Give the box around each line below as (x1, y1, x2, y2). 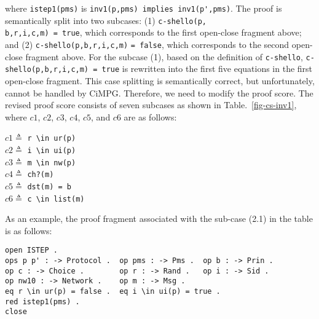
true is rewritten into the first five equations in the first (101, 62, 313, 75)
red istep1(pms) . (5, 297, 80, 306)
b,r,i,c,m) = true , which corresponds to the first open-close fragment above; (5, 26, 302, 39)
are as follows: (124, 110, 177, 123)
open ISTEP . (5, 246, 58, 255)
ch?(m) (27, 170, 54, 179)
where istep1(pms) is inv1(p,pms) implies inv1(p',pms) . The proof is (5, 2, 282, 14)
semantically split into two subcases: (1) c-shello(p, (5, 14, 207, 26)
